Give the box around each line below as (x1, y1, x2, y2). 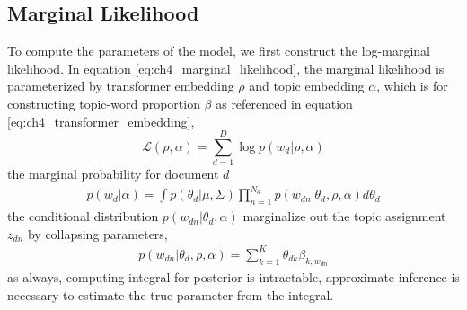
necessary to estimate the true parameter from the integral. (7, 285, 334, 304)
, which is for (376, 76, 448, 95)
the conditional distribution (7, 207, 159, 226)
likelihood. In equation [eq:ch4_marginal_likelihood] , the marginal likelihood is (7, 58, 445, 77)
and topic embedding (249, 76, 365, 95)
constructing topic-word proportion (7, 93, 200, 112)
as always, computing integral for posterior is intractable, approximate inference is (7, 268, 460, 287)
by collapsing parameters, (27, 224, 168, 243)
